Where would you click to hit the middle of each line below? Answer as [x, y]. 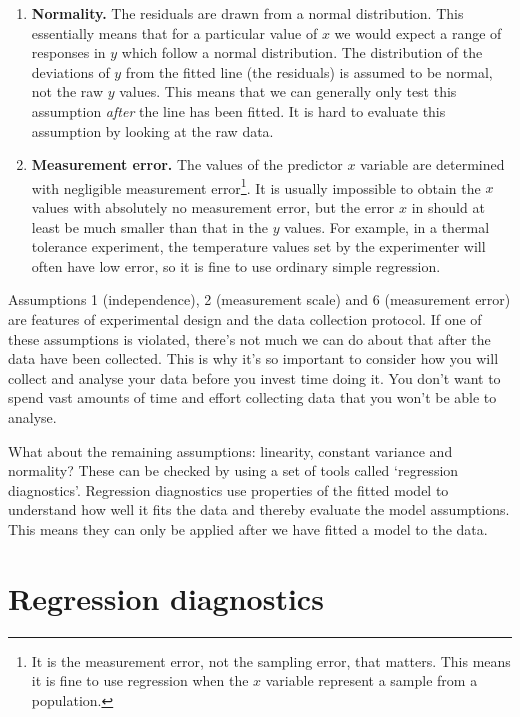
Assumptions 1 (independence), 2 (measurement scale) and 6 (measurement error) [259, 299]
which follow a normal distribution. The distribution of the [302, 52]
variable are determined [432, 164]
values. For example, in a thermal [387, 226]
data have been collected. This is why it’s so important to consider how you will [253, 358]
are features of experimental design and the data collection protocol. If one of [245, 318]
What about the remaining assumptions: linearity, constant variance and [230, 450]
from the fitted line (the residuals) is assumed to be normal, [309, 71]
